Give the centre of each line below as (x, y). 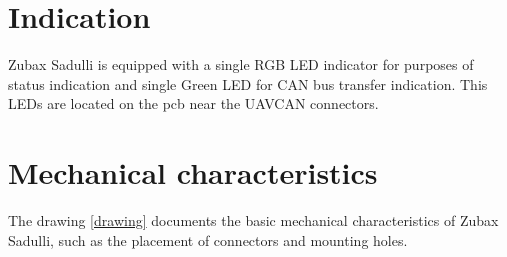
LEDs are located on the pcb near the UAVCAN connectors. (193, 103)
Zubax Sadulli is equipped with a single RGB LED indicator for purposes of (241, 64)
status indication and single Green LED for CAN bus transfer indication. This (248, 83)
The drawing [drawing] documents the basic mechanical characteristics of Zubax (253, 220)
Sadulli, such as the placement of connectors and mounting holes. (208, 239)
